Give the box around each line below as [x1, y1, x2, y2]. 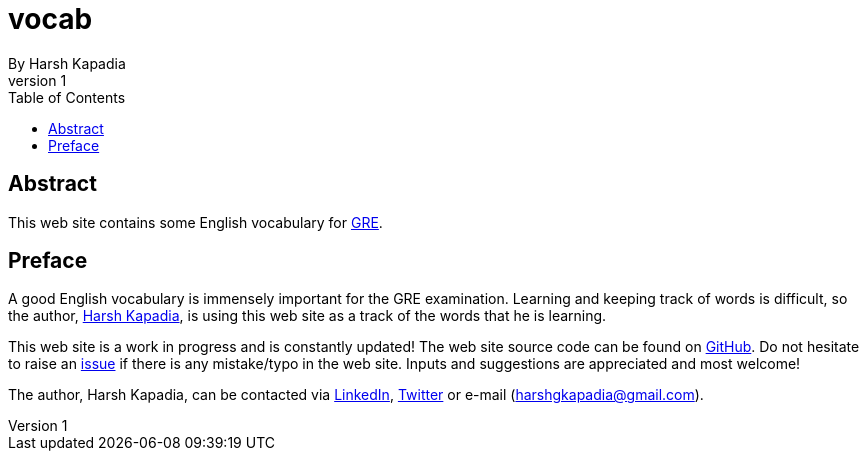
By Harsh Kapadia [8, 54, 126, 72]
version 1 [8, 71, 67, 89]
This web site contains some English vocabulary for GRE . [8, 213, 383, 231]
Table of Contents [8, 88, 126, 106]
